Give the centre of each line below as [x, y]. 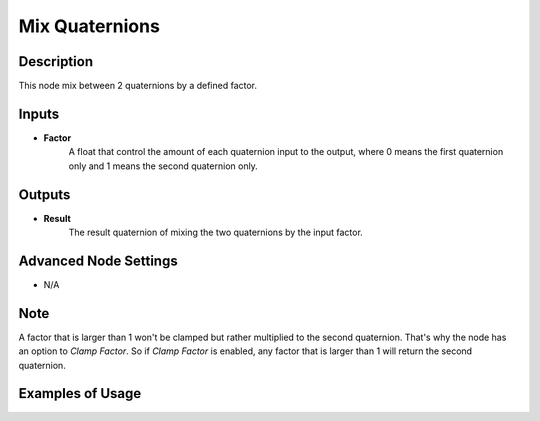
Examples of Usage [80, 393]
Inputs [39, 113]
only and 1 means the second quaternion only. [163, 166]
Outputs [44, 194]
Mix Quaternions [89, 26]
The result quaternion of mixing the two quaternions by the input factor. [216, 232]
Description [56, 61]
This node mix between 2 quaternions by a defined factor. [138, 86]
